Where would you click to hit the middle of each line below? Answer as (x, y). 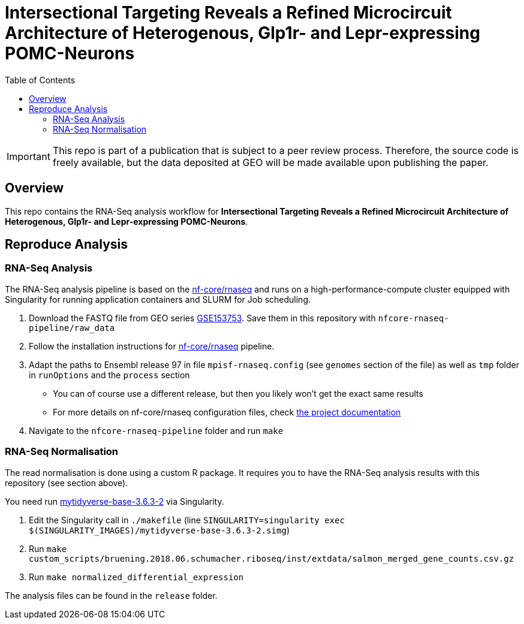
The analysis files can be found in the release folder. (111, 595)
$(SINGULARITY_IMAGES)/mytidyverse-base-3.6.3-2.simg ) (159, 530)
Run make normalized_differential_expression (136, 577)
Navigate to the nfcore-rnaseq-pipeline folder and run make (156, 430)
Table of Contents (40, 80)
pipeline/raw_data (72, 328)
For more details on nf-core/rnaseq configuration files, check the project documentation (227, 412)
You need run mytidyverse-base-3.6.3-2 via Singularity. (115, 501)
